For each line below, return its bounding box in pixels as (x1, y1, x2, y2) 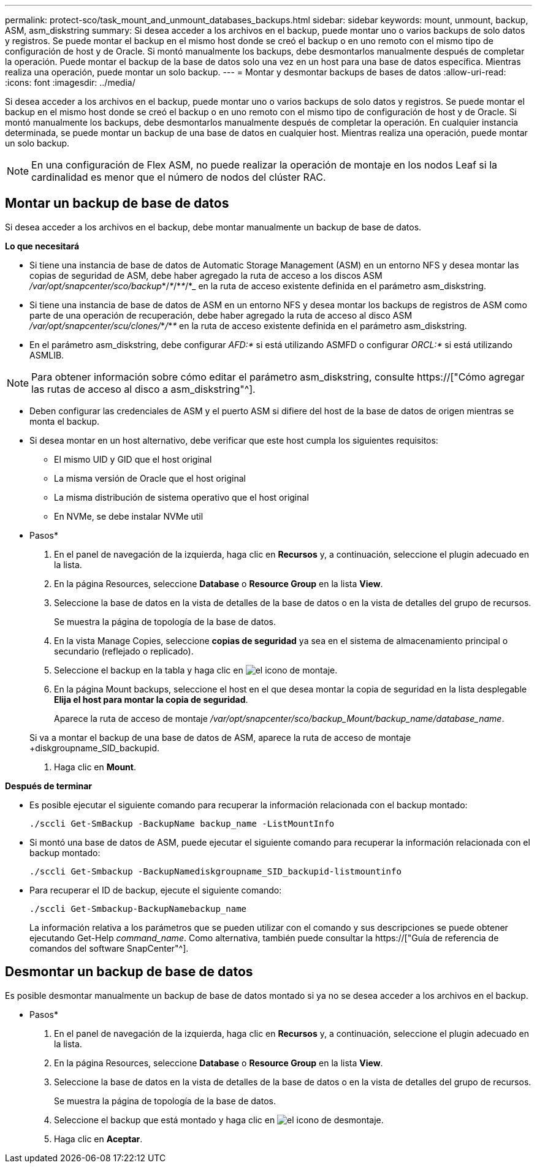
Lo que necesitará (5, 240, 80, 251)
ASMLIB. (29, 349, 64, 360)
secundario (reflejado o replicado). (54, 645, 194, 656)
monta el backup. (29, 415, 100, 427)
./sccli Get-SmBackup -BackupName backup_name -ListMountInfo (29, 818, 335, 829)
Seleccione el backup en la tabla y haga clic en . (54, 664, 338, 675)
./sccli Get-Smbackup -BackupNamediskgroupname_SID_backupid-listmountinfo (29, 866, 402, 876)
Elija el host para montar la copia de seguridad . (54, 694, 248, 705)
